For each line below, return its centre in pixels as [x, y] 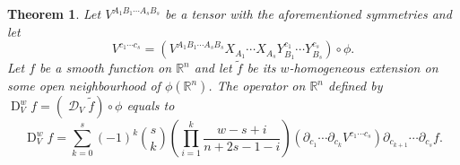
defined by [356, 85]
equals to [151, 105]
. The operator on [257, 85]
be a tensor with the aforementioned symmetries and [308, 13]
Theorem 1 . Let [54, 13]
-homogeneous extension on [364, 68]
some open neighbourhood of [84, 85]
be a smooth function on [106, 68]
